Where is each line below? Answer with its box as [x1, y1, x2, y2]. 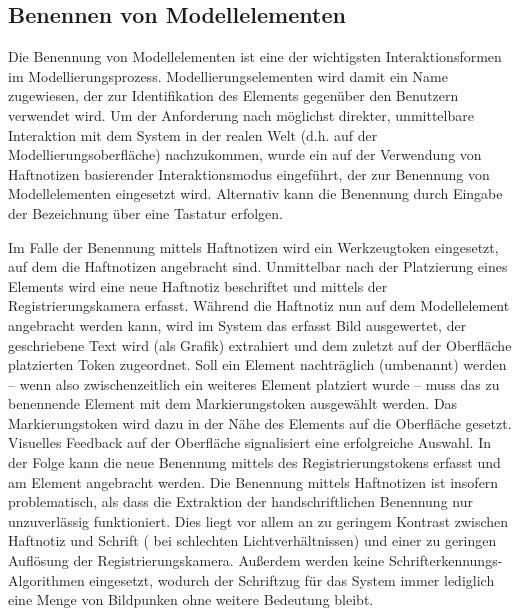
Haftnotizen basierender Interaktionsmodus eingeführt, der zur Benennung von [8, 163, 490, 184]
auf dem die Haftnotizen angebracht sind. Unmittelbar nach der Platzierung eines [8, 256, 508, 277]
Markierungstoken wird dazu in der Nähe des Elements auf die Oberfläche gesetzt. [8, 412, 512, 433]
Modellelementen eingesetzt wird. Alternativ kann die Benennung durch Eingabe [8, 183, 503, 204]
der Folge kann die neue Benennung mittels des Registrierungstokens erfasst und [8, 452, 501, 473]
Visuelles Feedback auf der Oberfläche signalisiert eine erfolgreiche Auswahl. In [8, 432, 491, 453]
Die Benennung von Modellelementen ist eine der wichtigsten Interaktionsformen [8, 46, 502, 67]
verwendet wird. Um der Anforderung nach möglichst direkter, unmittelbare [8, 104, 474, 125]
